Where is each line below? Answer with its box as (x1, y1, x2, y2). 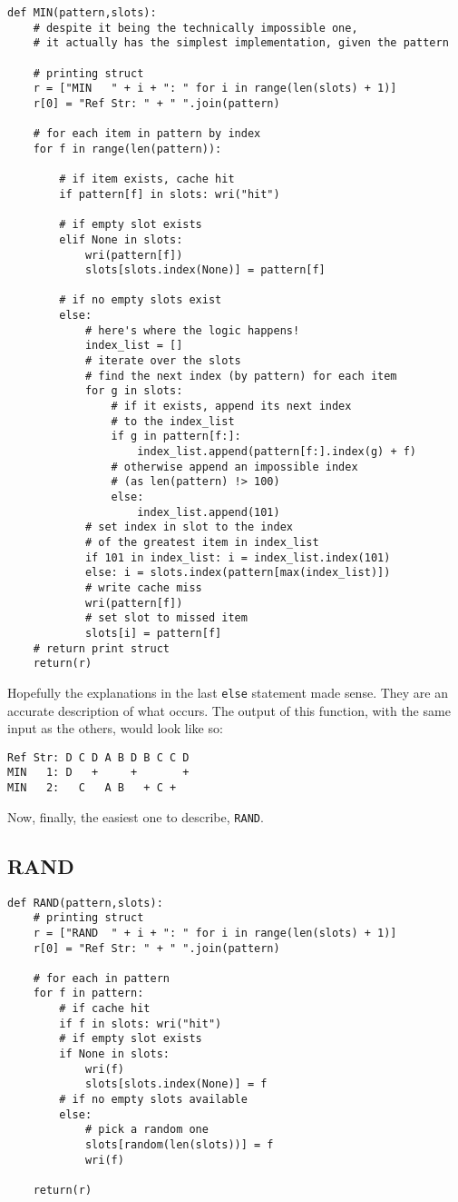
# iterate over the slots (84, 354, 241, 368)
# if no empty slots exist (59, 293, 222, 307)
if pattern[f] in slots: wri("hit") (59, 187, 280, 201)
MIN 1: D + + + (7, 766, 190, 780)
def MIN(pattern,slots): (7, 6, 157, 19)
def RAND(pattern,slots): (7, 896, 163, 909)
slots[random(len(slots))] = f (84, 1138, 274, 1152)
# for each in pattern (33, 971, 170, 985)
